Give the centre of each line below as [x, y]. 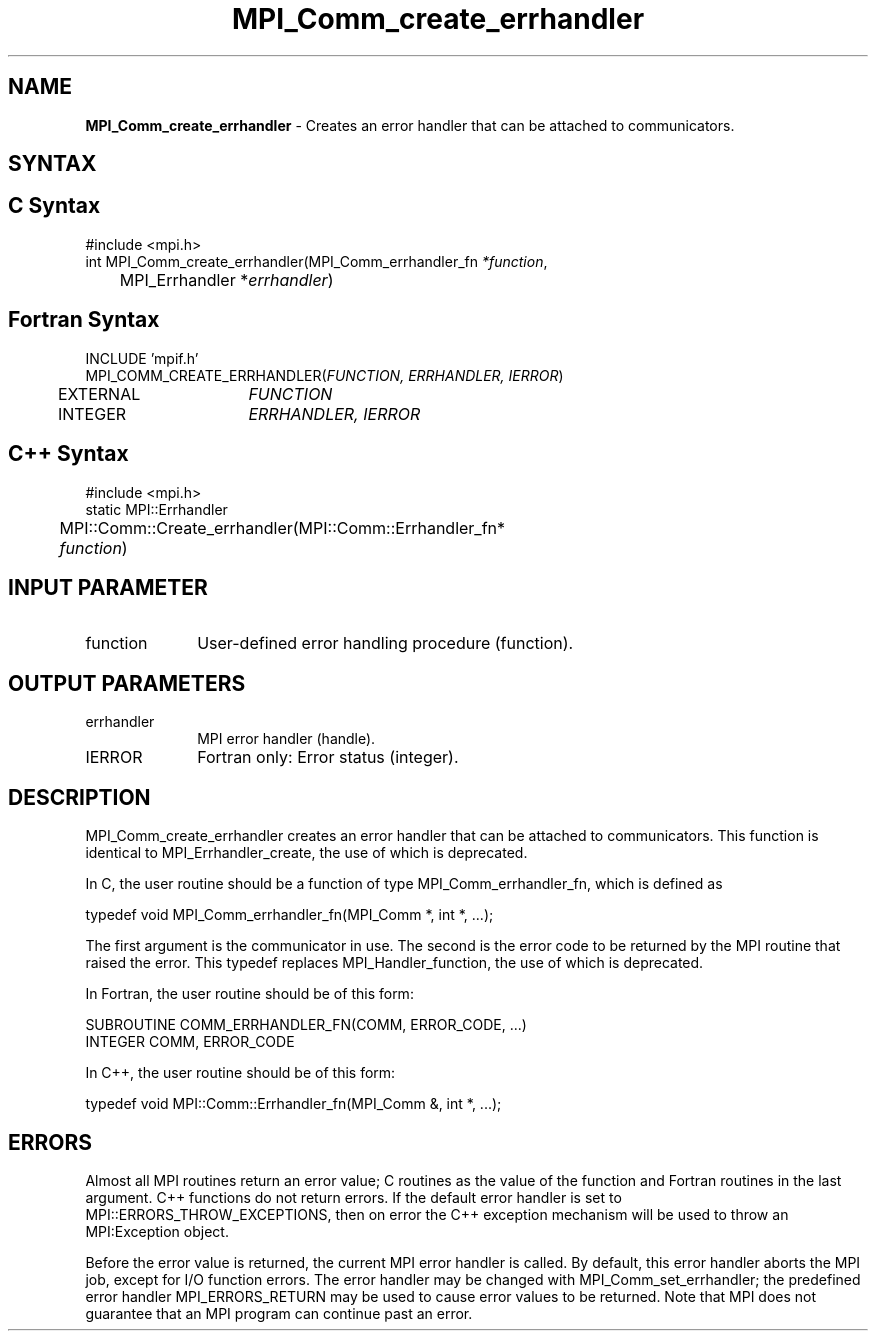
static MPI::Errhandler [156, 509]
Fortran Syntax [84, 320]
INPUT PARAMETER [108, 587]
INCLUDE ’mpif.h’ [142, 358]
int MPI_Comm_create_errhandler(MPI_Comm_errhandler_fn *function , [316, 261]
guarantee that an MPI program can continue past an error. [279, 1313]
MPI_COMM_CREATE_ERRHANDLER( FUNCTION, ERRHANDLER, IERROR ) [324, 375]
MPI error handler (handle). [286, 739]
